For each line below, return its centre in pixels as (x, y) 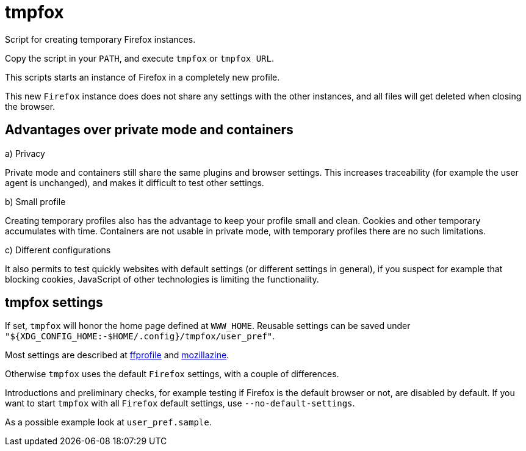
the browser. (30, 106)
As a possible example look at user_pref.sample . (108, 422)
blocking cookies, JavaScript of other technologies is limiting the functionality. (162, 279)
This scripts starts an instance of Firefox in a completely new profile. (142, 77)
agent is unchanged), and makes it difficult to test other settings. (135, 182)
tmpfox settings (54, 303)
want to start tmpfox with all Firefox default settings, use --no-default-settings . (180, 403)
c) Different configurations (58, 250)
